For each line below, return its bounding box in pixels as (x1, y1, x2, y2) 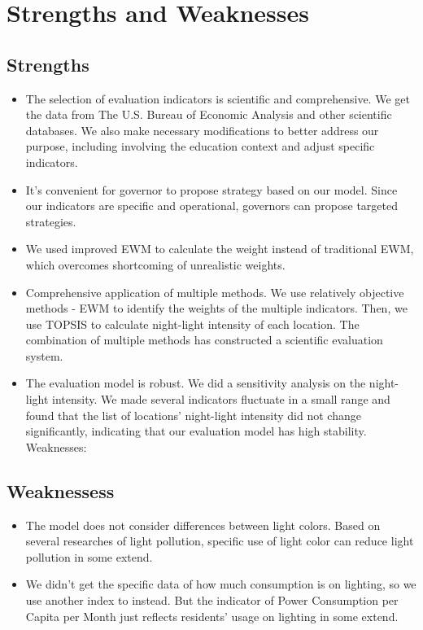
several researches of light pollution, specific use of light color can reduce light (25, 532, 414, 549)
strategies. (25, 212, 76, 230)
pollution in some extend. (25, 548, 153, 565)
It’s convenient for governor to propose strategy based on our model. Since (25, 181, 398, 198)
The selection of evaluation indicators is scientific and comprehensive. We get (25, 90, 410, 107)
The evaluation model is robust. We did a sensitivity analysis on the (25, 374, 366, 392)
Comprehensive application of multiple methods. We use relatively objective (25, 283, 404, 300)
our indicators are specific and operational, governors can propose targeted (25, 197, 398, 214)
